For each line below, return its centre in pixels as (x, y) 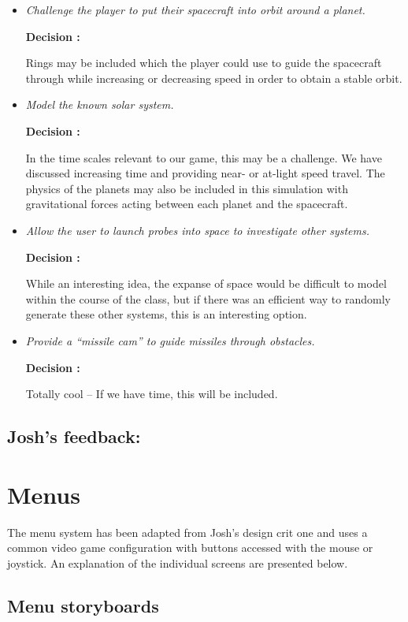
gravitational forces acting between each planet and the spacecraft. (187, 204)
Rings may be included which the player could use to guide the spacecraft (204, 63)
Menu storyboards (83, 605)
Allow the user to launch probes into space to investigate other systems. (198, 230)
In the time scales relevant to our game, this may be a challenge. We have (204, 157)
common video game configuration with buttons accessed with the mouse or (190, 548)
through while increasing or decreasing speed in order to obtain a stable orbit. (214, 78)
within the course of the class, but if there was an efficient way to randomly (208, 298)
